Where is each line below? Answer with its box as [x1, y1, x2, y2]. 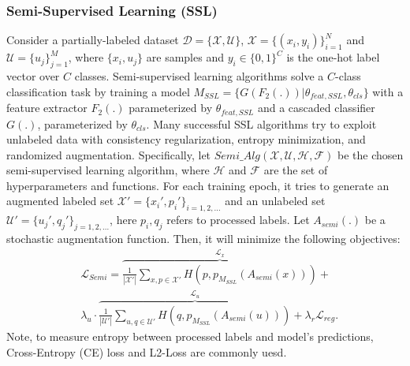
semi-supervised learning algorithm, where [6, 162, 210, 178]
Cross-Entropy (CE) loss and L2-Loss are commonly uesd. [6, 343, 287, 360]
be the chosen [337, 146, 404, 162]
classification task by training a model [6, 83, 190, 99]
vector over [6, 68, 60, 84]
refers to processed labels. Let [166, 211, 310, 228]
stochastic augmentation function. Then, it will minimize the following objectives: [6, 230, 401, 247]
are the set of [263, 162, 328, 178]
